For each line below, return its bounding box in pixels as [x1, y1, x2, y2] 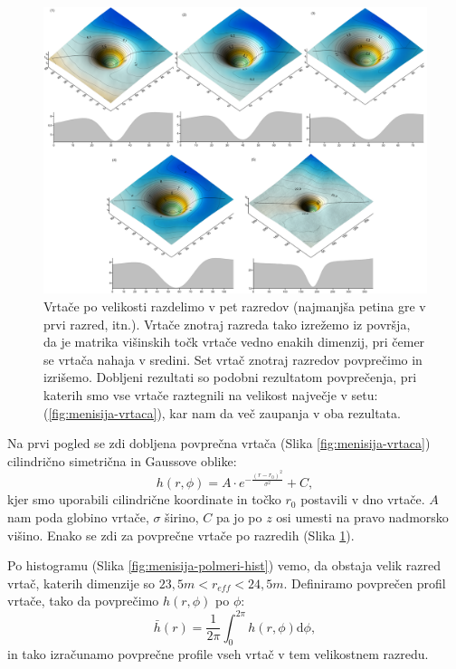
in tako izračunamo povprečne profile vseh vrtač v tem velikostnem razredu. [7, 645, 429, 664]
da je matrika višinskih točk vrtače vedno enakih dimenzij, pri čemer [43, 332, 425, 351]
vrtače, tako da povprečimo [7, 591, 159, 610]
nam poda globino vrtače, [7, 508, 149, 527]
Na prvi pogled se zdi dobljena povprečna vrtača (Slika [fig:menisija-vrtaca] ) [7, 434, 431, 453]
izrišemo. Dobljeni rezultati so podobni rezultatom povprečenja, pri [43, 368, 417, 387]
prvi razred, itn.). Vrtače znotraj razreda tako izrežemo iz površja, [43, 314, 411, 333]
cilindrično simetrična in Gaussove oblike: [7, 451, 237, 470]
